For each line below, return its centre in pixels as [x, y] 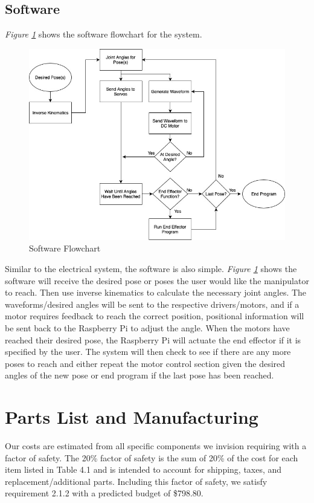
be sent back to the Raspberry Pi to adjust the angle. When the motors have [147, 327]
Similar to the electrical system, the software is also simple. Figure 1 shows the [151, 268]
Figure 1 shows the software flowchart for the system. [104, 34]
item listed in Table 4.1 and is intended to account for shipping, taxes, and [143, 469]
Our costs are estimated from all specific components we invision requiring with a [156, 446]
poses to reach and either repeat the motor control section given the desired [145, 363]
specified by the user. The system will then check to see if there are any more [148, 352]
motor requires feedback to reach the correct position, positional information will [155, 316]
